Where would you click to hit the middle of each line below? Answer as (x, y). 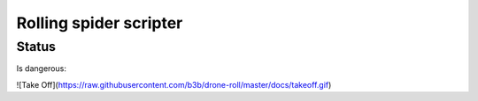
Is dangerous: (41, 69)
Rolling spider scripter (100, 23)
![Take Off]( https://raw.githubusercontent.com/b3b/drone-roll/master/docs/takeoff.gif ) (174, 84)
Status (36, 47)
